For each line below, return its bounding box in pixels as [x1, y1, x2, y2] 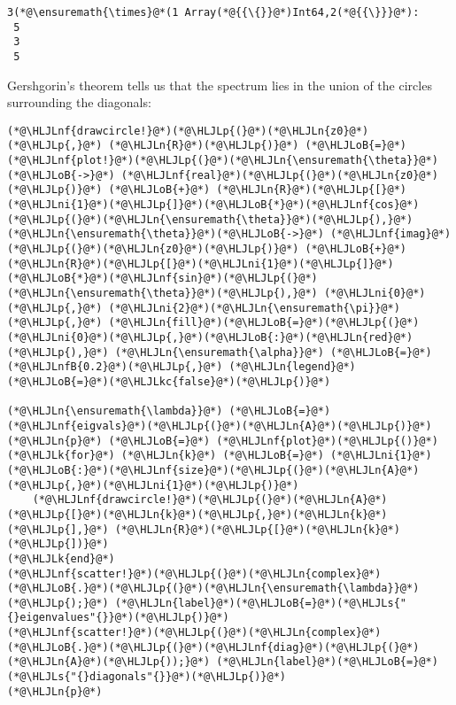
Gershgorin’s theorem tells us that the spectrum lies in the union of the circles [7, 75, 432, 94]
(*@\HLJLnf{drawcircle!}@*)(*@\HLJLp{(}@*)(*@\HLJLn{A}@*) [32, 493, 388, 507]
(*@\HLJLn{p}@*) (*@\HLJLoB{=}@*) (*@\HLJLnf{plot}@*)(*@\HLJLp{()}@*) [7, 434, 438, 447]
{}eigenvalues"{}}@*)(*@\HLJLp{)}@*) [7, 611, 229, 624]
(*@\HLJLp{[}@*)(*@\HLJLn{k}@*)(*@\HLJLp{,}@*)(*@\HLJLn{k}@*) [7, 507, 388, 521]
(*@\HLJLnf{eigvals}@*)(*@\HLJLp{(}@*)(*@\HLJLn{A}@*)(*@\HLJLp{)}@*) [7, 419, 432, 432]
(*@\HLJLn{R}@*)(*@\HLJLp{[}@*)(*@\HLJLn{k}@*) [114, 523, 400, 536]
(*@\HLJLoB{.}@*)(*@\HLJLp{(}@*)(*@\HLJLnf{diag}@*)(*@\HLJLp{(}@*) [7, 640, 420, 654]
